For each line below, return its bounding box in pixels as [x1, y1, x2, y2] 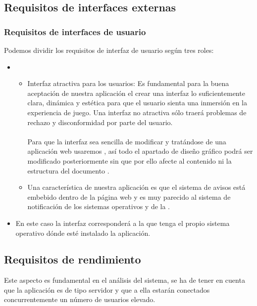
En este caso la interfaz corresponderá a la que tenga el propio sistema [15, 218, 230, 228]
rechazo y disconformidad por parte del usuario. [27, 117, 173, 127]
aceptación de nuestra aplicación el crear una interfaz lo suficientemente [27, 87, 245, 98]
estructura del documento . [27, 165, 109, 175]
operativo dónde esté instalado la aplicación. [15, 227, 151, 238]
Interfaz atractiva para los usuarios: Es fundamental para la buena [27, 78, 229, 88]
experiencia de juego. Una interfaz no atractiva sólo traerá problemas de [27, 107, 247, 117]
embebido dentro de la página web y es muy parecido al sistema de [27, 191, 231, 202]
